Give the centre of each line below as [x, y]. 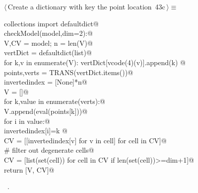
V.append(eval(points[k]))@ [46, 111]
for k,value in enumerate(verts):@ [55, 101]
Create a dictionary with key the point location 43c [86, 6]
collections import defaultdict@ [51, 23]
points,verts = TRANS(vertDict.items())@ [69, 72]
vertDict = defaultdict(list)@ [48, 52]
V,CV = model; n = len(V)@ [48, 43]
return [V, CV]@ [29, 169]
